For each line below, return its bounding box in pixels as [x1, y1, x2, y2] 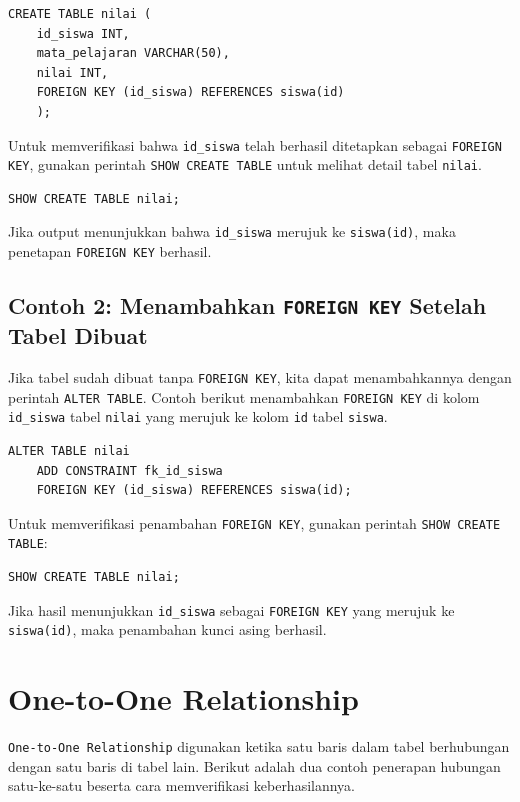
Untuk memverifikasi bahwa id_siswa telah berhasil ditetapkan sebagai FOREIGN [8, 134, 502, 155]
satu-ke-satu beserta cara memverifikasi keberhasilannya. [8, 775, 356, 796]
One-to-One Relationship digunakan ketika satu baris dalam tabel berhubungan [8, 736, 510, 757]
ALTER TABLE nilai [8, 443, 130, 458]
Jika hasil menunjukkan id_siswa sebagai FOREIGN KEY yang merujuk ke [8, 599, 455, 620]
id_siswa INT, [36, 26, 130, 41]
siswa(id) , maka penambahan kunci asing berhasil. [8, 619, 327, 640]
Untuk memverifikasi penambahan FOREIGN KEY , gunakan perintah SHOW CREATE [8, 512, 501, 533]
